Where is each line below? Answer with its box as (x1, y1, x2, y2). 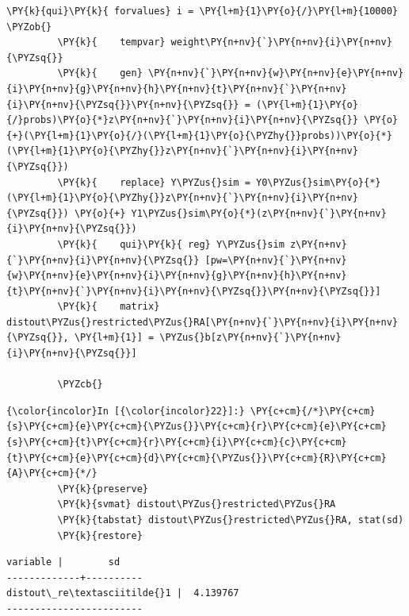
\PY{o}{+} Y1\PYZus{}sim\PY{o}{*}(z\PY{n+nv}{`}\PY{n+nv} (74, 207, 387, 219)
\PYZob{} (6, 21, 52, 33)
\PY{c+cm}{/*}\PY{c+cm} (250, 405, 376, 417)
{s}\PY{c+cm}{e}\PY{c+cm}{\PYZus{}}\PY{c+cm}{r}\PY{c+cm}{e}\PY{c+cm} (6, 421, 387, 433)
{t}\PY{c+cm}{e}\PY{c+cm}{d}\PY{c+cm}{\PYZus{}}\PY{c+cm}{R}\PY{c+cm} (6, 452, 387, 464)
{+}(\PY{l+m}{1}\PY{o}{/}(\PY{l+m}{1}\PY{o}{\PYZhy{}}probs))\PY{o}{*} (6, 129, 392, 141)
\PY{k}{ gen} (57, 67, 143, 79)
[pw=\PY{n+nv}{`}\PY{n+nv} (204, 254, 347, 266)
